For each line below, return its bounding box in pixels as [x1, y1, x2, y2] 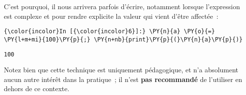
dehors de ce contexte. [4, 83, 70, 94]
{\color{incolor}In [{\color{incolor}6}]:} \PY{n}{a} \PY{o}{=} [4, 28, 215, 35]
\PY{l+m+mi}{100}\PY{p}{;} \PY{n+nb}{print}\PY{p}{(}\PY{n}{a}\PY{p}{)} [4, 36, 243, 43]
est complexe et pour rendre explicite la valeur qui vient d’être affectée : [4, 11, 218, 21]
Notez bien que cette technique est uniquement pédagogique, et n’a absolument [4, 65, 239, 75]
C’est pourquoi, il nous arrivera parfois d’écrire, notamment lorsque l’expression [4, 1, 240, 11]
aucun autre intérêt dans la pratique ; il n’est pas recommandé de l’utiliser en [4, 74, 242, 84]
